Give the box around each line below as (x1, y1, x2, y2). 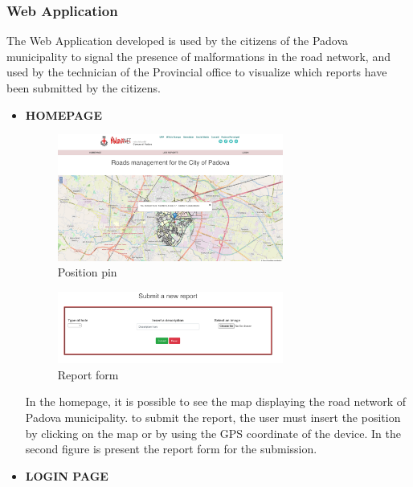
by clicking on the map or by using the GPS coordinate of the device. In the (25, 424, 401, 441)
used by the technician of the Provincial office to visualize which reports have (6, 63, 387, 80)
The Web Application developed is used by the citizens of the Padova (6, 32, 349, 49)
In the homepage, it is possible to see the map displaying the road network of (25, 393, 407, 410)
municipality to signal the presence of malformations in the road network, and (6, 47, 391, 64)
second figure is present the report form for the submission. (25, 440, 317, 457)
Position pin (57, 264, 117, 280)
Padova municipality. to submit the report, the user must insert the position (25, 408, 401, 425)
